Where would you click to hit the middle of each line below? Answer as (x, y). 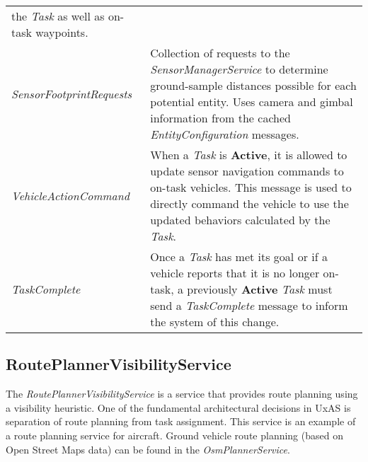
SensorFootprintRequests (72, 93)
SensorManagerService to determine (239, 69)
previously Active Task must (260, 289)
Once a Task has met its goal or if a (239, 256)
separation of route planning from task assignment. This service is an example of (181, 421)
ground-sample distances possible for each (253, 85)
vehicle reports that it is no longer (235, 273)
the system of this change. (215, 322)
